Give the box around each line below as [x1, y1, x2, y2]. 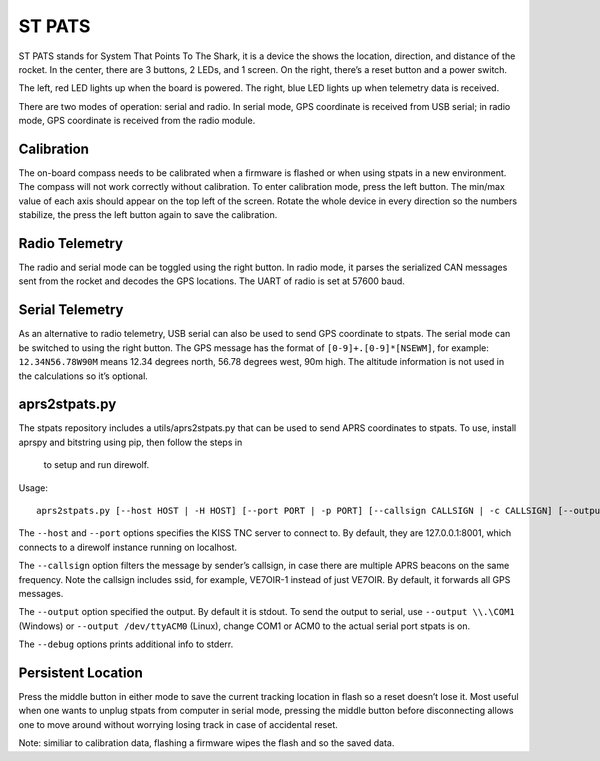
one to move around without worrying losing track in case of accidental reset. [18, 718, 339, 730]
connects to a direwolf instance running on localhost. [18, 541, 238, 553]
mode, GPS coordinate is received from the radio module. [18, 115, 256, 127]
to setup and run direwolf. [43, 459, 150, 471]
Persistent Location [18, 664, 144, 681]
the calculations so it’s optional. [18, 370, 149, 382]
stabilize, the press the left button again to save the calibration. [18, 209, 278, 221]
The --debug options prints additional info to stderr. [18, 638, 234, 650]
